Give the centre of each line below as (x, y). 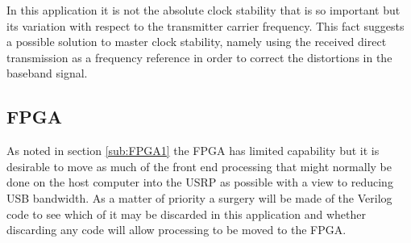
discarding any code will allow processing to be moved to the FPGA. (176, 230)
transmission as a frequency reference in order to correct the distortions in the (199, 57)
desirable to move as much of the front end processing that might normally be (199, 166)
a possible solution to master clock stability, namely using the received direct (197, 42)
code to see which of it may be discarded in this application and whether (186, 214)
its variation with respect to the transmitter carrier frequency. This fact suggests (205, 25)
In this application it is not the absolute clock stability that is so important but (203, 10)
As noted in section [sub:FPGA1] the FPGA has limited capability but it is (193, 151)
